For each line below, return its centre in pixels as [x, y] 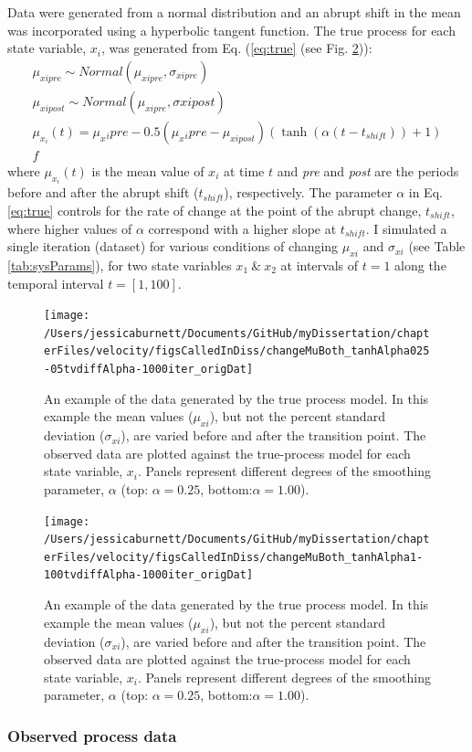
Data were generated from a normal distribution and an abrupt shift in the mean [234, 12]
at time [244, 170]
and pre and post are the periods [368, 170]
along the [420, 265]
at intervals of [320, 265]
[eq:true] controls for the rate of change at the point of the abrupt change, [215, 210]
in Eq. [425, 192]
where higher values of [70, 228]
